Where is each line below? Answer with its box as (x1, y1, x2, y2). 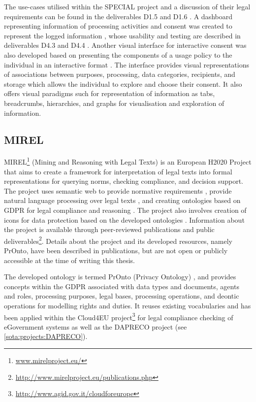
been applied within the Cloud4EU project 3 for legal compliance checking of (4, 310, 233, 322)
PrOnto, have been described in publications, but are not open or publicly (4, 245, 228, 255)
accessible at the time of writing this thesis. (4, 255, 135, 265)
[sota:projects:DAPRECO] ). (4, 331, 88, 341)
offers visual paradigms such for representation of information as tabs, (4, 88, 215, 99)
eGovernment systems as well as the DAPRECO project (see (4, 321, 187, 332)
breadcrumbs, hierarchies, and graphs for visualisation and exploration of (4, 98, 224, 108)
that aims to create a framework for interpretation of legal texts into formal (4, 166, 232, 176)
